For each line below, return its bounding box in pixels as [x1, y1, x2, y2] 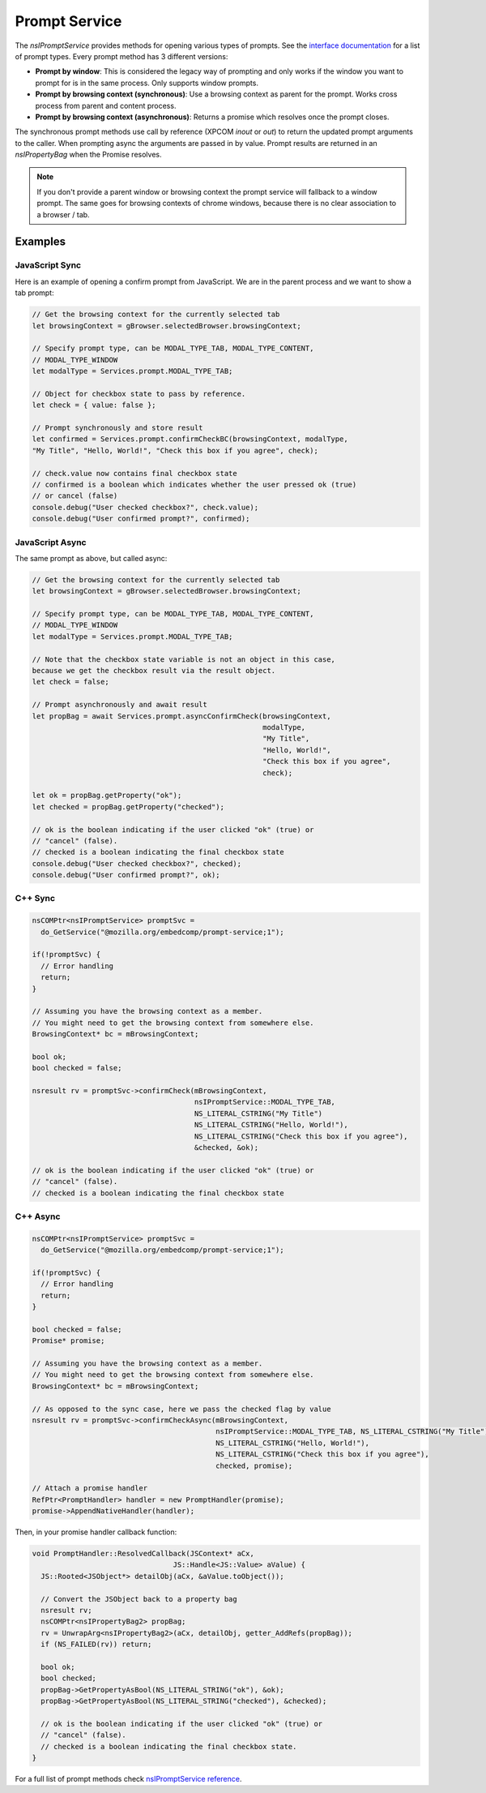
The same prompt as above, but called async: [15, 553, 168, 563]
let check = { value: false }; [32, 401, 157, 410]
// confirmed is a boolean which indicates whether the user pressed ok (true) [32, 480, 357, 490]
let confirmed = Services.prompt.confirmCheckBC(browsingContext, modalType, [32, 435, 348, 444]
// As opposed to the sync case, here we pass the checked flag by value [32, 1404, 331, 1413]
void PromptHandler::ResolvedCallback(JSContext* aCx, [32, 1549, 254, 1559]
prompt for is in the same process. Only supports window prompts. [35, 78, 259, 88]
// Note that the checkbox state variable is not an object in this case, [32, 654, 336, 664]
